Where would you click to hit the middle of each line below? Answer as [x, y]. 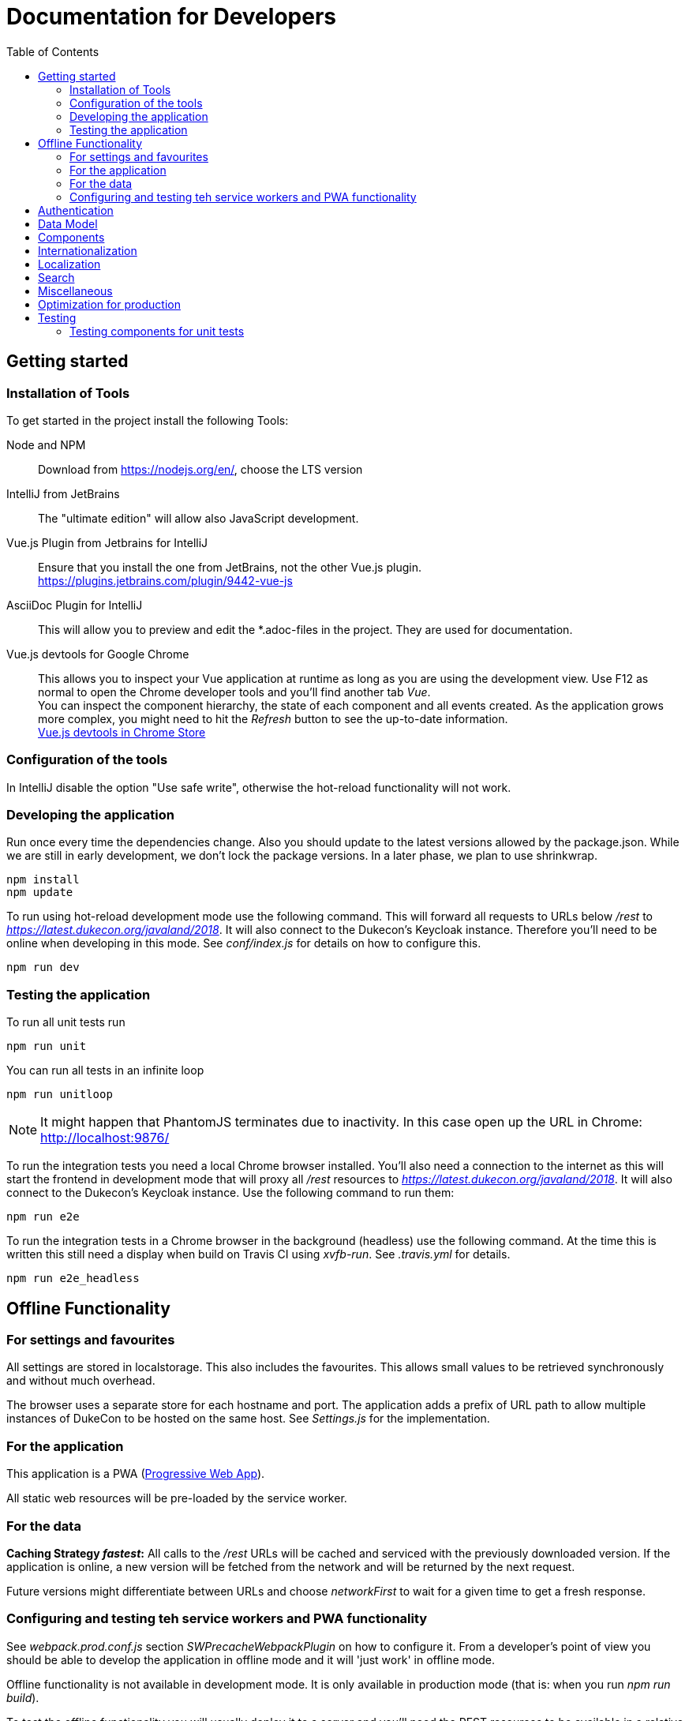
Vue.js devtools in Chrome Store [122, 732]
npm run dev [43, 967]
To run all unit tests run [66, 1022]
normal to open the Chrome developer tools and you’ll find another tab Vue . [234, 692]
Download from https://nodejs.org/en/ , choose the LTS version [200, 469]
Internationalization [88, 250]
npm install [43, 880]
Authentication [76, 210]
